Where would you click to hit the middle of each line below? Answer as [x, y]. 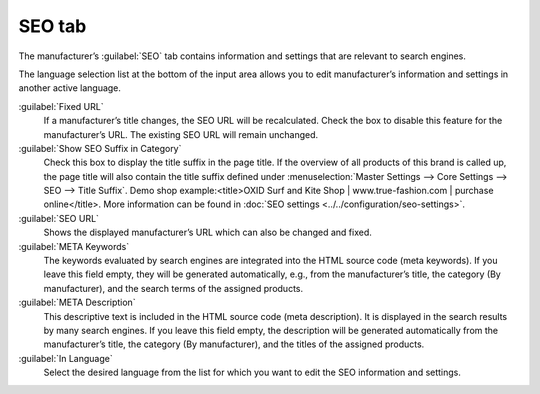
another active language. [70, 88]
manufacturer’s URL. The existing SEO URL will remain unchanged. [181, 134]
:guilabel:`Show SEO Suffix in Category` [100, 148]
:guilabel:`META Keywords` [74, 246]
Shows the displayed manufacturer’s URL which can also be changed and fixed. [207, 232]
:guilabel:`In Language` [66, 358]
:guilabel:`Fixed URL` [61, 106]
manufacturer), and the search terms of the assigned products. [173, 288]
